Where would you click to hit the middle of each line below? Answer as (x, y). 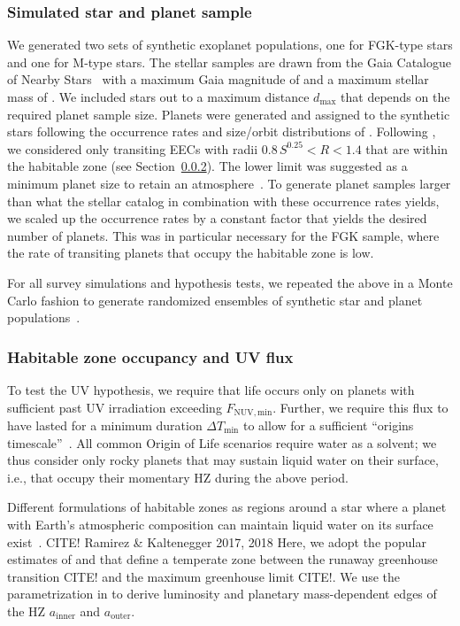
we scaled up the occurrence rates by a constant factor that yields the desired (217, 218)
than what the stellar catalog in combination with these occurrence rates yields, (223, 201)
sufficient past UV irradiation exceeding (115, 407)
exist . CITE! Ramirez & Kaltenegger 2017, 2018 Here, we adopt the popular (217, 541)
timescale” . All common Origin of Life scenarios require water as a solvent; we (222, 442)
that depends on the (395, 97)
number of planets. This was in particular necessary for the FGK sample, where (223, 235)
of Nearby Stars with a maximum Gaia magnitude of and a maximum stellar (218, 79)
